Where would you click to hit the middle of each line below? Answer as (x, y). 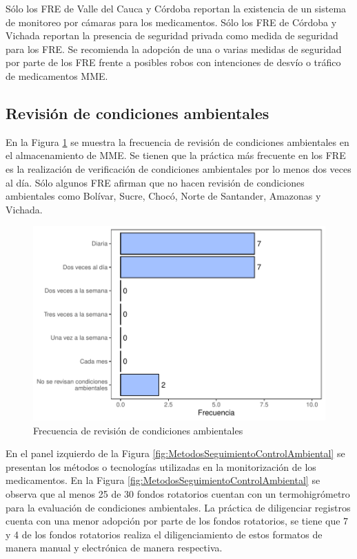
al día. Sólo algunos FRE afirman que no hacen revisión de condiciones (155, 182)
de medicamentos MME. (57, 75)
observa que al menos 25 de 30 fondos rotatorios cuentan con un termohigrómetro (178, 493)
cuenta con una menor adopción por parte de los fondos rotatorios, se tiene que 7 (177, 521)
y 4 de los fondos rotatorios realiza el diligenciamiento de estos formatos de (164, 534)
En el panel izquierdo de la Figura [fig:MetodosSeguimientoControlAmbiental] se (175, 453)
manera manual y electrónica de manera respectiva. (114, 548)
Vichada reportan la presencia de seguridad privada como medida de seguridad (172, 35)
